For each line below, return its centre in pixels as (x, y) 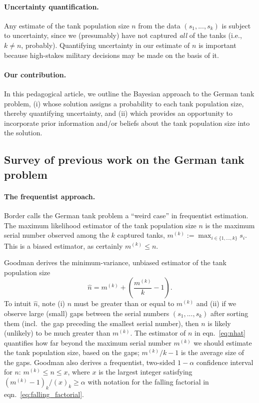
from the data (159, 25)
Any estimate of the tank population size (67, 25)
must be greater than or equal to (124, 303)
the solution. (23, 133)
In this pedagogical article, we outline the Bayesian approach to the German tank (129, 93)
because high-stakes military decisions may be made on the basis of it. (111, 55)
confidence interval (225, 362)
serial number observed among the (56, 235)
